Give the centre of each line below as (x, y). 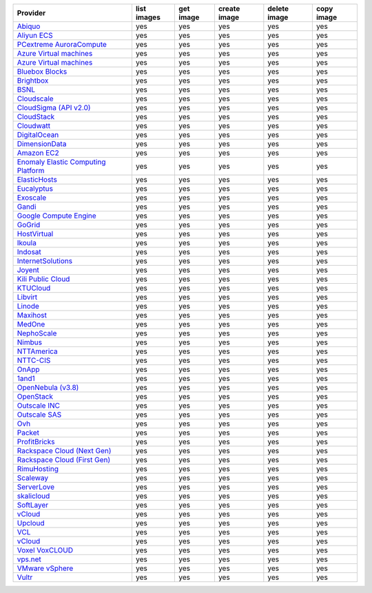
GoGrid (29, 225)
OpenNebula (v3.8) (48, 387)
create (229, 9)
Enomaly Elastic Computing (61, 162)
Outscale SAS (39, 415)
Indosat (29, 252)
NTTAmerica (37, 351)
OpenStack (35, 396)
